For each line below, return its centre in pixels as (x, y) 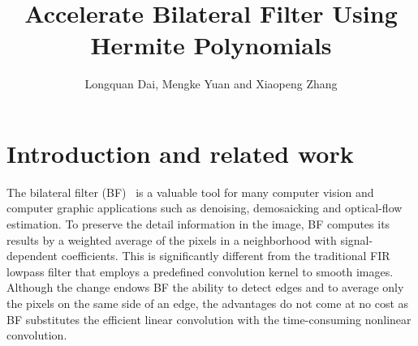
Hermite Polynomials (211, 45)
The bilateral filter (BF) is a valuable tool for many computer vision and (190, 192)
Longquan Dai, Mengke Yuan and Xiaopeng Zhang (211, 84)
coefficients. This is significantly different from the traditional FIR (226, 256)
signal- (357, 239)
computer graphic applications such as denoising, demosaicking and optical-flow (205, 208)
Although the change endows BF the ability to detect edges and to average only (205, 287)
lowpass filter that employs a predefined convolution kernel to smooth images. (200, 271)
